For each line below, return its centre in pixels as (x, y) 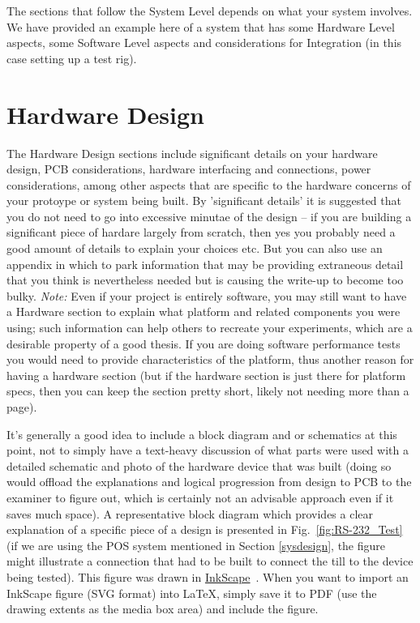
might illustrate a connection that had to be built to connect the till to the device (210, 561)
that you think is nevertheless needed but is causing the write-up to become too (205, 280)
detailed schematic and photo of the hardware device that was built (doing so (199, 465)
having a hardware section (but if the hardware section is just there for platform (206, 375)
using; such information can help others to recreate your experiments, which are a (210, 328)
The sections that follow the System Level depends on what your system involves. (210, 11)
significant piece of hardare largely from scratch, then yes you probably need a (201, 232)
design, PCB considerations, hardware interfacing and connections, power (189, 169)
